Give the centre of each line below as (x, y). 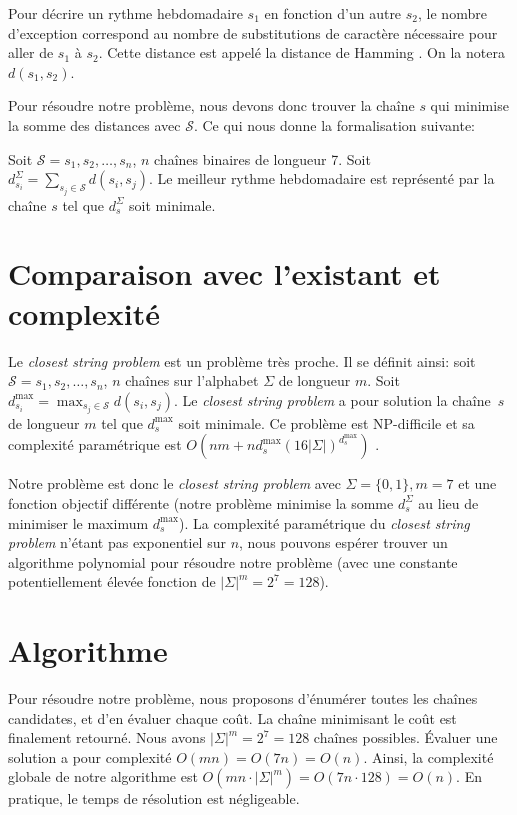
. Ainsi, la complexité (428, 756)
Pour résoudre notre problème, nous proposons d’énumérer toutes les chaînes (243, 698)
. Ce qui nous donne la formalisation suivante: (334, 124)
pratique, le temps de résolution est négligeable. (154, 798)
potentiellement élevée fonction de (112, 581)
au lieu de (448, 502)
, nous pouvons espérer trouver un (343, 542)
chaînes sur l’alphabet (192, 380)
